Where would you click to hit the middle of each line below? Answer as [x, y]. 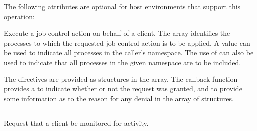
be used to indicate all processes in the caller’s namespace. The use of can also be [129, 52]
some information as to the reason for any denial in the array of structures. [119, 98]
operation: [19, 16]
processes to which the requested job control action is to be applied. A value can [127, 42]
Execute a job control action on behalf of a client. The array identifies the [117, 33]
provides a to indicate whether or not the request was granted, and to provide [123, 89]
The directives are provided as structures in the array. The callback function [121, 79]
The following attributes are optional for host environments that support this [122, 6]
